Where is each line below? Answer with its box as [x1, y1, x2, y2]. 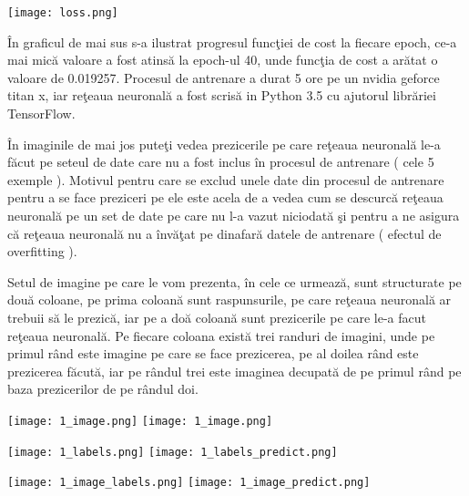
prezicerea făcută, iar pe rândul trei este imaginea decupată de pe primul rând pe [7, 361, 462, 380]
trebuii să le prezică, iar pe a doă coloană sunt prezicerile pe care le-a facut [7, 307, 427, 326]
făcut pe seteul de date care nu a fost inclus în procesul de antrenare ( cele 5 [7, 152, 434, 171]
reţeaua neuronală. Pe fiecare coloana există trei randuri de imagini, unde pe [7, 325, 435, 345]
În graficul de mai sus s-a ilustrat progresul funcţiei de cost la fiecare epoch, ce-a [7, 32, 457, 51]
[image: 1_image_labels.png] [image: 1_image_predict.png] [7, 476, 371, 490]
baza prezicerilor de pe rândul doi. [7, 379, 199, 398]
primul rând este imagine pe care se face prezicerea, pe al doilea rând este [7, 344, 419, 363]
